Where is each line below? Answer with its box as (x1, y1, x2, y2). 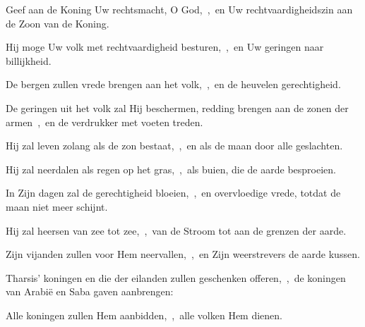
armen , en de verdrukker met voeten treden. (6, 114, 203, 129)
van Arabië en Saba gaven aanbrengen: (6, 284, 174, 299)
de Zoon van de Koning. (6, 16, 109, 30)
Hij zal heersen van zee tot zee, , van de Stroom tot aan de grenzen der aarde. (6, 223, 347, 237)
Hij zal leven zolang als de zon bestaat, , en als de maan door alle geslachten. (6, 138, 343, 153)
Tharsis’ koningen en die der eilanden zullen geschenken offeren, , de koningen (6, 270, 346, 285)
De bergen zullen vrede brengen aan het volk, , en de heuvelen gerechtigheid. (6, 77, 341, 92)
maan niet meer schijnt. (6, 199, 108, 214)
